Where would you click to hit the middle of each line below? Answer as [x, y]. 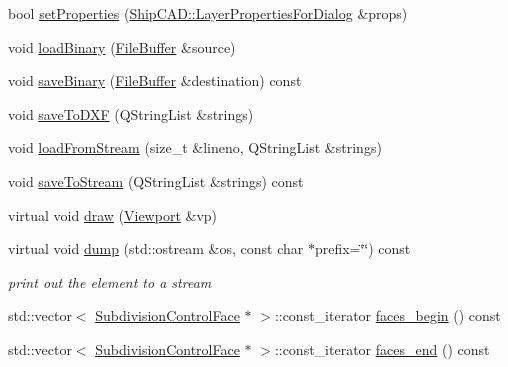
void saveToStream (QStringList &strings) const [156, 180]
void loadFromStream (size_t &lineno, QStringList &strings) [195, 147]
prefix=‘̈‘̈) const [362, 248]
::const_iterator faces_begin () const [387, 315]
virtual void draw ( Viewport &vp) [113, 214]
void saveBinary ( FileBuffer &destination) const [155, 80]
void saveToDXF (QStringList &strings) [131, 113]
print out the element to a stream [110, 281]
